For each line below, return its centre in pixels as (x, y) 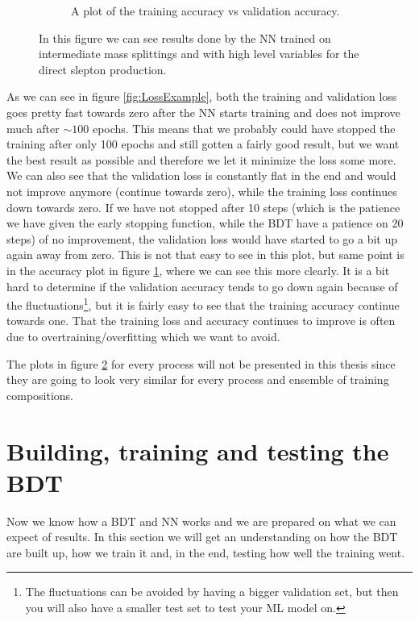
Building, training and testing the (198, 450)
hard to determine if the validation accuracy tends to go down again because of (202, 286)
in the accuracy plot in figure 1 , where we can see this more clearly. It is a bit (198, 270)
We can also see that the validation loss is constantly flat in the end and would (201, 175)
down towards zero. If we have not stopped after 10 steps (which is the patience (203, 207)
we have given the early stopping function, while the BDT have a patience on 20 (205, 223)
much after (33, 128)
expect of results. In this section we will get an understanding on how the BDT (202, 537)
